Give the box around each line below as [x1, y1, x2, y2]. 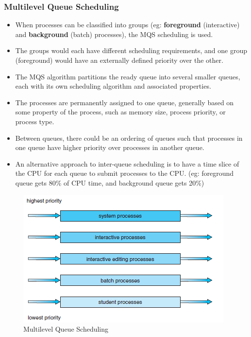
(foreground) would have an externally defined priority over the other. [15, 55, 223, 65]
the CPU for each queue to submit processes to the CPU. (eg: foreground [15, 168, 234, 178]
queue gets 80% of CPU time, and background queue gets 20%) [15, 177, 204, 187]
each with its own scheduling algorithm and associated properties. [15, 81, 211, 91]
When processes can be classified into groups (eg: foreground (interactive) [15, 19, 240, 30]
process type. [15, 116, 54, 126]
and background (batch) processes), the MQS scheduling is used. [15, 29, 213, 39]
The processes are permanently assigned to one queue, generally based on [15, 97, 234, 107]
